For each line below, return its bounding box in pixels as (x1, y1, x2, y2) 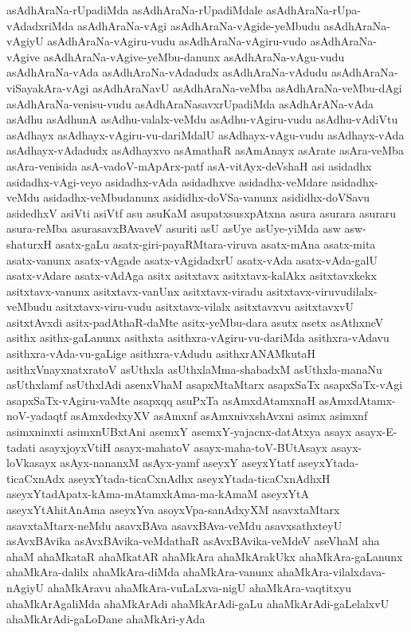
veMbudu (6, 298, 53, 315)
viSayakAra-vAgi (6, 79, 89, 96)
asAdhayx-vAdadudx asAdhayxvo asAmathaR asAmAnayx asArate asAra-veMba (6, 142, 404, 159)
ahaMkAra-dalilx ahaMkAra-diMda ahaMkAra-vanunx (6, 563, 274, 580)
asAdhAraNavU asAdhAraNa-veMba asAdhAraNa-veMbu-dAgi (92, 79, 402, 96)
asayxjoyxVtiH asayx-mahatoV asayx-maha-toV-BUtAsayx (39, 438, 327, 455)
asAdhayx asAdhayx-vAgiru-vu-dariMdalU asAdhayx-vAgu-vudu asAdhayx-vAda (6, 126, 405, 143)
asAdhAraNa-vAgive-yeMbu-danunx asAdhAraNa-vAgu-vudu (43, 48, 345, 65)
